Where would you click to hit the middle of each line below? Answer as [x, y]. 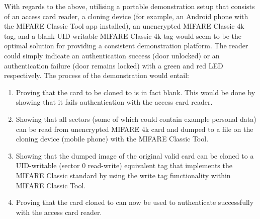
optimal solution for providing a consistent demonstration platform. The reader [126, 46]
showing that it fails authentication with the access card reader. [114, 102]
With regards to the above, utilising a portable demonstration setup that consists [129, 6]
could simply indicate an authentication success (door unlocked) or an [112, 55]
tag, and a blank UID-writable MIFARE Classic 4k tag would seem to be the [123, 35]
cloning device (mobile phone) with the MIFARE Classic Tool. [112, 139]
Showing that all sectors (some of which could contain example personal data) [136, 119]
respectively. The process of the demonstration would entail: [97, 75]
